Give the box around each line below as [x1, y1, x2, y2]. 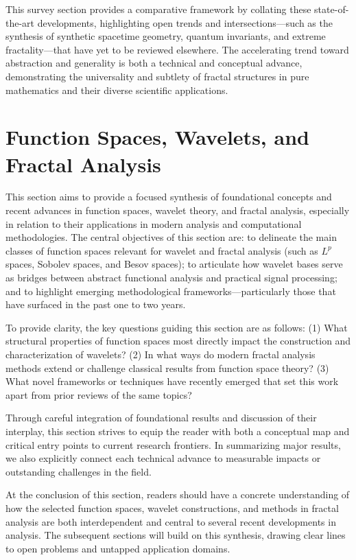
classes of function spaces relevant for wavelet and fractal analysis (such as [5, 243, 318, 257]
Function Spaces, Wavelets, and [5, 123, 309, 151]
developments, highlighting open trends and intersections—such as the [37, 15, 333, 30]
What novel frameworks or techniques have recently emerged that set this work [5, 374, 339, 388]
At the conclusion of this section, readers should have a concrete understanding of [5, 487, 350, 502]
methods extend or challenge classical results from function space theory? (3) [5, 360, 329, 375]
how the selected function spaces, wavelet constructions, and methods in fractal [5, 500, 339, 515]
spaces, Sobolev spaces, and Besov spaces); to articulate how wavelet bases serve [5, 257, 343, 271]
